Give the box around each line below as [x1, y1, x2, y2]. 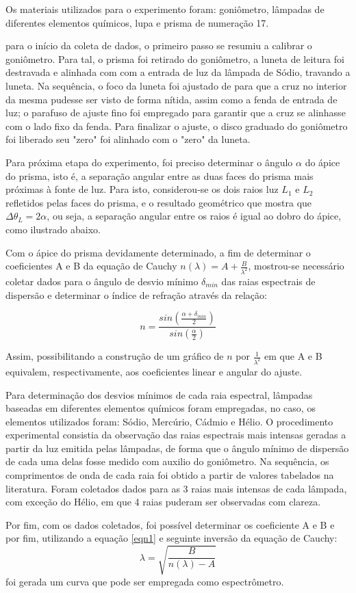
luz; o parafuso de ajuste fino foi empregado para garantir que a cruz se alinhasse [5, 105, 346, 120]
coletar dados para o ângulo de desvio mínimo [5, 274, 199, 288]
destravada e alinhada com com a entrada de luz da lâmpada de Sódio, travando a [5, 65, 351, 79]
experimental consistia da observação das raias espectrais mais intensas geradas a [5, 427, 346, 442]
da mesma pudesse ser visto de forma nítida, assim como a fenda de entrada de [5, 92, 338, 106]
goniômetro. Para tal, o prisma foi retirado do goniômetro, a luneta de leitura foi [5, 51, 344, 66]
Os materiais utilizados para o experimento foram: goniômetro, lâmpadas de [5, 2, 325, 16]
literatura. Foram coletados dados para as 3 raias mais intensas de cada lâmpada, [5, 481, 347, 495]
